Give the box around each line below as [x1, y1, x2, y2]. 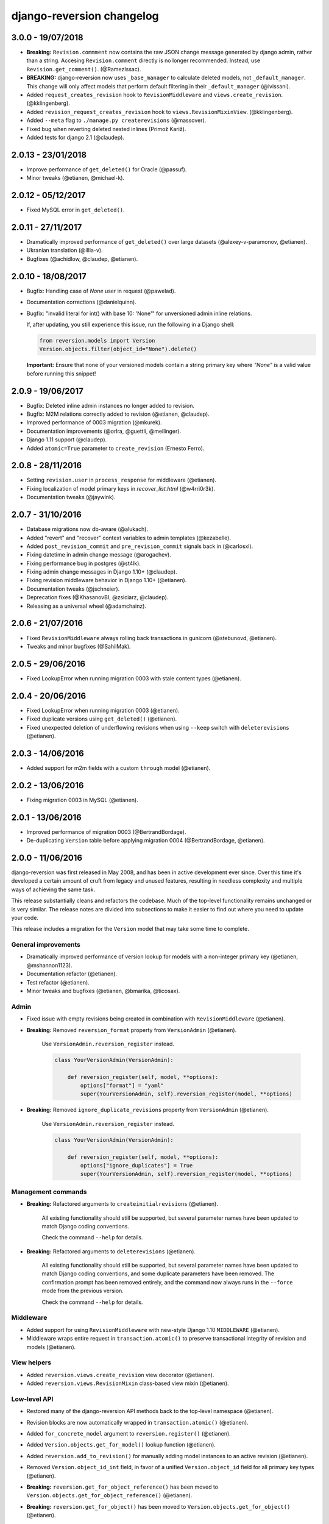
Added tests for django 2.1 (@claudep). [26, 134, 125, 141]
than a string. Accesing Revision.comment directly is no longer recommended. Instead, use [26, 57, 261, 64]
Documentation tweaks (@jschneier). [26, 585, 120, 593]
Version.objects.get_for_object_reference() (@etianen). [26, 1492, 193, 1499]
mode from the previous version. [41, 1287, 124, 1295]
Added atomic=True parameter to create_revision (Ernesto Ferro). [26, 444, 205, 452]
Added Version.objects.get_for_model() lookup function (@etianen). [26, 1441, 216, 1448]
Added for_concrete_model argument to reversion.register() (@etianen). [26, 1430, 231, 1437]
